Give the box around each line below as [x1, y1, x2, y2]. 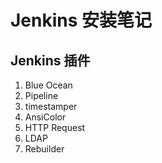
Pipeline [24, 90, 59, 101]
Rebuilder [24, 143, 65, 155]
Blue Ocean [24, 79, 73, 91]
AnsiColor [24, 111, 67, 123]
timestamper [24, 101, 78, 112]
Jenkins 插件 [10, 52, 91, 69]
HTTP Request [24, 122, 86, 133]
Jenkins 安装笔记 [10, 9, 153, 32]
